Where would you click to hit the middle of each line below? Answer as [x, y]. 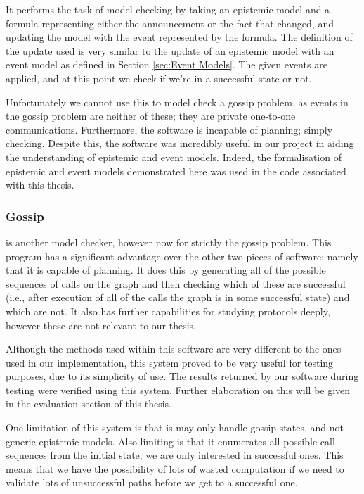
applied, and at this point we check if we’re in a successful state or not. [159, 78]
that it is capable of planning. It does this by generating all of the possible [166, 270]
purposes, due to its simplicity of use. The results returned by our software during [182, 376]
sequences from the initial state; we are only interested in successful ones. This [175, 455]
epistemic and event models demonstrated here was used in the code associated [176, 171]
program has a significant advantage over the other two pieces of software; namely [182, 256]
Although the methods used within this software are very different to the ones [174, 349]
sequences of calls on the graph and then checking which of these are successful [176, 283]
